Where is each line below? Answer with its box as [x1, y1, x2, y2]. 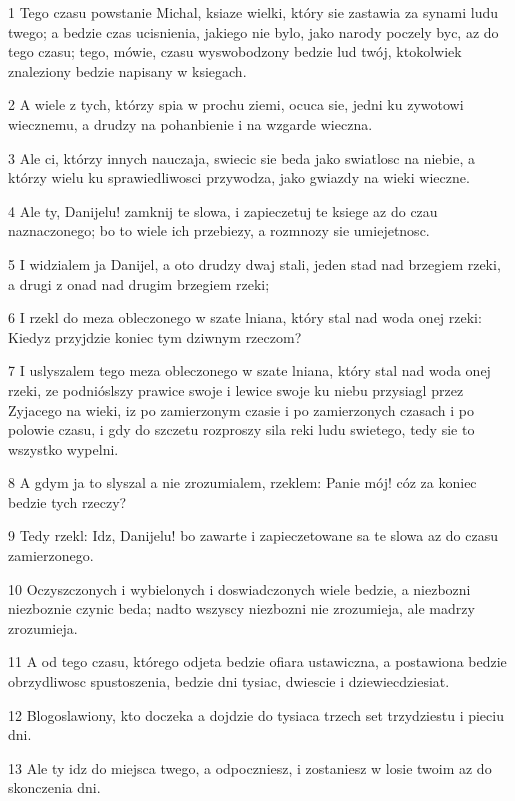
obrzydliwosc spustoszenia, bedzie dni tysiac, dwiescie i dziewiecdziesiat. [8, 671, 450, 692]
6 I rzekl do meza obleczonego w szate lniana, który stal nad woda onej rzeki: [8, 307, 482, 328]
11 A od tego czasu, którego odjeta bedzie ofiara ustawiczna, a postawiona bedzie [8, 651, 507, 672]
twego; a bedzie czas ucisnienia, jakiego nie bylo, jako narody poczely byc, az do [8, 21, 499, 42]
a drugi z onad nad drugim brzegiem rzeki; [8, 273, 270, 294]
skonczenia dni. [8, 777, 101, 798]
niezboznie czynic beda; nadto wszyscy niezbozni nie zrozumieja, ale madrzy [8, 598, 475, 619]
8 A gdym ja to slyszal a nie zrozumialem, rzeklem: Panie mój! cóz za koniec [8, 472, 477, 493]
